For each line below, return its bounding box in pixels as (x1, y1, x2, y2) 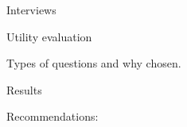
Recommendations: (6, 108, 99, 125)
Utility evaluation (6, 28, 92, 44)
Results (6, 81, 42, 98)
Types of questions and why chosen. (6, 55, 181, 71)
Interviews (6, 2, 56, 17)
